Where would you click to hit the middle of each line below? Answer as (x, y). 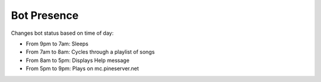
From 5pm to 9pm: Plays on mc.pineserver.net (82, 68)
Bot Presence (45, 15)
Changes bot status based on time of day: (62, 33)
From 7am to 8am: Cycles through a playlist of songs (90, 52)
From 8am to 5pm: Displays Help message (78, 60)
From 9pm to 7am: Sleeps (57, 44)
